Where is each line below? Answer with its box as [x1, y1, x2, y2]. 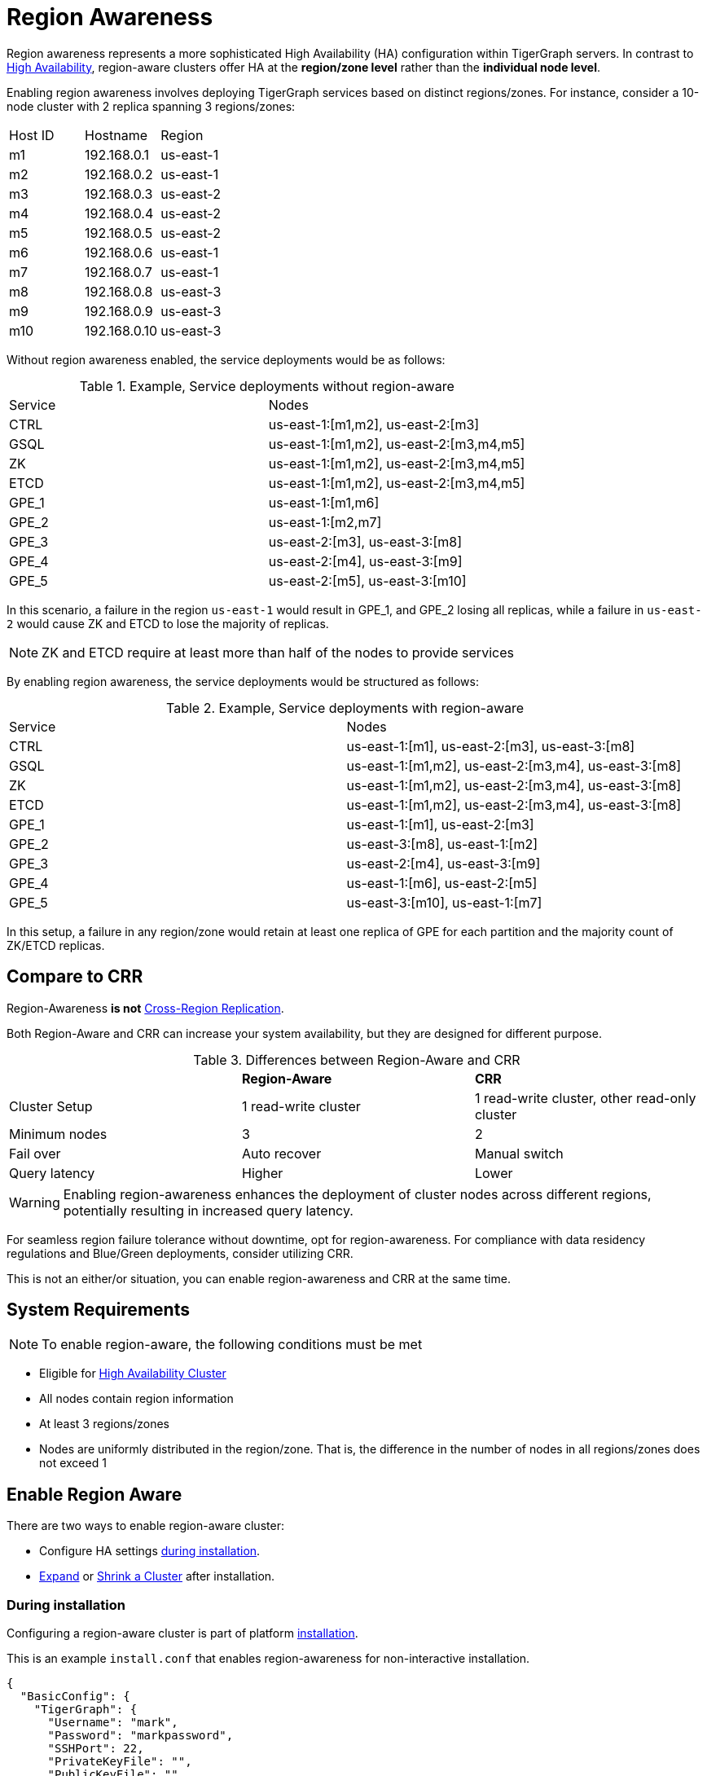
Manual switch [474, 1145, 564, 1162]
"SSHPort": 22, [47, 1742, 144, 1756]
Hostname [85, 126, 148, 143]
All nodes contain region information [39, 1391, 234, 1406]
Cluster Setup [9, 1097, 93, 1114]
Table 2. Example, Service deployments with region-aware [166, 699, 525, 716]
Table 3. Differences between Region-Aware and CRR [193, 1051, 520, 1068]
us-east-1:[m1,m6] [268, 494, 380, 511]
